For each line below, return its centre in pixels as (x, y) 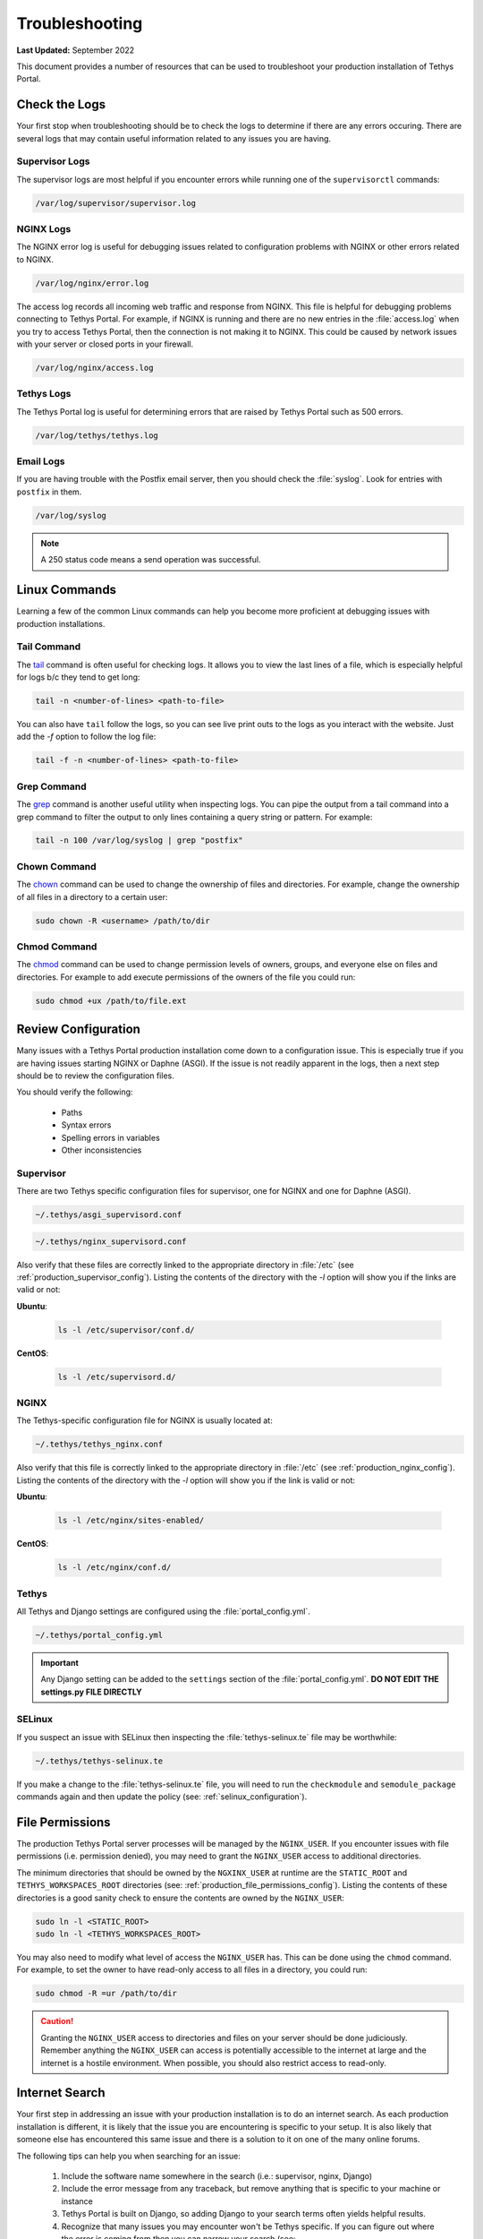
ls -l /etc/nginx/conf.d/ (114, 1568)
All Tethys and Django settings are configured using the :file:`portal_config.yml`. (163, 1611)
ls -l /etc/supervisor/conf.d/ (127, 1330)
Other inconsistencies (102, 1150)
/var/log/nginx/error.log (92, 283)
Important (60, 1662)
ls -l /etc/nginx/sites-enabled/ (131, 1521)
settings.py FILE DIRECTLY (91, 1692)
